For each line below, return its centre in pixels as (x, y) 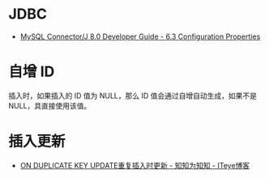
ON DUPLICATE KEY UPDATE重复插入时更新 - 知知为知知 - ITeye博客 (135, 165)
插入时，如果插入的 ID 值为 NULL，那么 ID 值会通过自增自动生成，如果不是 (133, 95)
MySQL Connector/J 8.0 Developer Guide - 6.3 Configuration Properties (140, 36)
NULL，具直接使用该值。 (50, 105)
